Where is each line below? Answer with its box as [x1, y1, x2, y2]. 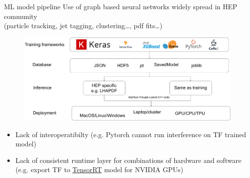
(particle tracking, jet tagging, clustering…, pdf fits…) [4, 20, 163, 31]
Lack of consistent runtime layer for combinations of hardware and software [15, 155, 242, 165]
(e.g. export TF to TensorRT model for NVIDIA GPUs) [15, 164, 184, 175]
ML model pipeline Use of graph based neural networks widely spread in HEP [4, 1, 237, 11]
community [4, 11, 38, 21]
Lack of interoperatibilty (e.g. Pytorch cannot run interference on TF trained [15, 129, 247, 139]
